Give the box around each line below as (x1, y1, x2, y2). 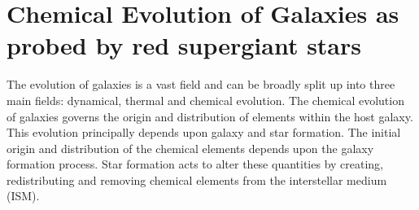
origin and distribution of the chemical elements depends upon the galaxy (7, 139, 374, 156)
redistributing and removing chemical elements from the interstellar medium (7, 171, 387, 188)
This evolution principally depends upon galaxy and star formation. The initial (7, 124, 401, 141)
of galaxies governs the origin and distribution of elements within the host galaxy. (7, 107, 413, 125)
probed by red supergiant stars (7, 28, 361, 62)
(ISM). (7, 187, 40, 204)
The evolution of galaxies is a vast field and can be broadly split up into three (7, 76, 395, 93)
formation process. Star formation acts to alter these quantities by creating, (7, 155, 384, 173)
